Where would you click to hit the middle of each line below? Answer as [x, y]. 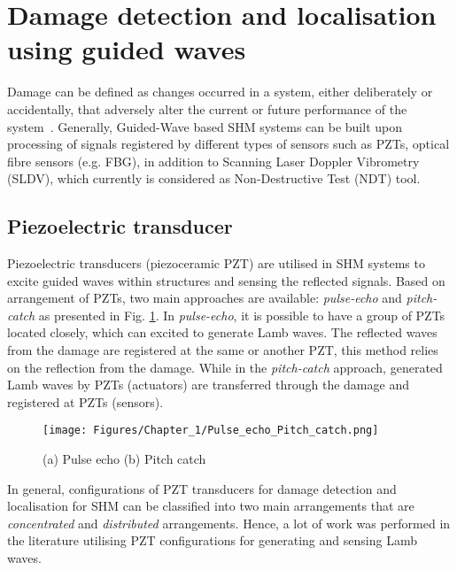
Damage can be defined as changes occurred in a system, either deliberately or [220, 92]
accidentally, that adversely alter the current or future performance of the [207, 108]
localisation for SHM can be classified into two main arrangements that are [211, 506]
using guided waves [127, 49]
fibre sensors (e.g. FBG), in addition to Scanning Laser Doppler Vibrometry [213, 161]
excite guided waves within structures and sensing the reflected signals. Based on [226, 280]
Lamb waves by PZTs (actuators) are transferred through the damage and [208, 385]
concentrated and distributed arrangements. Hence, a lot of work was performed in [229, 523]
